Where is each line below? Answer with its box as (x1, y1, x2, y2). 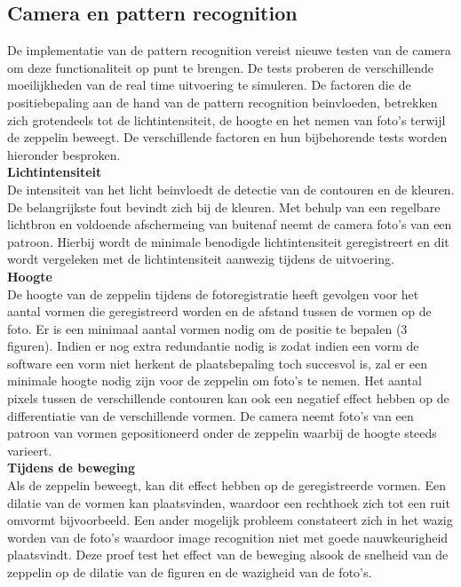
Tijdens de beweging (7, 458, 136, 477)
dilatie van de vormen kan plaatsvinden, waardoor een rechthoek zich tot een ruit (7, 493, 450, 512)
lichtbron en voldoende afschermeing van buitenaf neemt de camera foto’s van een (7, 215, 452, 234)
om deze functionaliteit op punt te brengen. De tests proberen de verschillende (7, 58, 434, 76)
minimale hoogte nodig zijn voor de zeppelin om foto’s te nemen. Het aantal (7, 371, 422, 390)
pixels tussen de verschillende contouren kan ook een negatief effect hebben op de (7, 389, 449, 408)
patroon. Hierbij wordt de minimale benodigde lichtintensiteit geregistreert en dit (7, 232, 449, 250)
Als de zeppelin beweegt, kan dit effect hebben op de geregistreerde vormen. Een (7, 476, 446, 495)
